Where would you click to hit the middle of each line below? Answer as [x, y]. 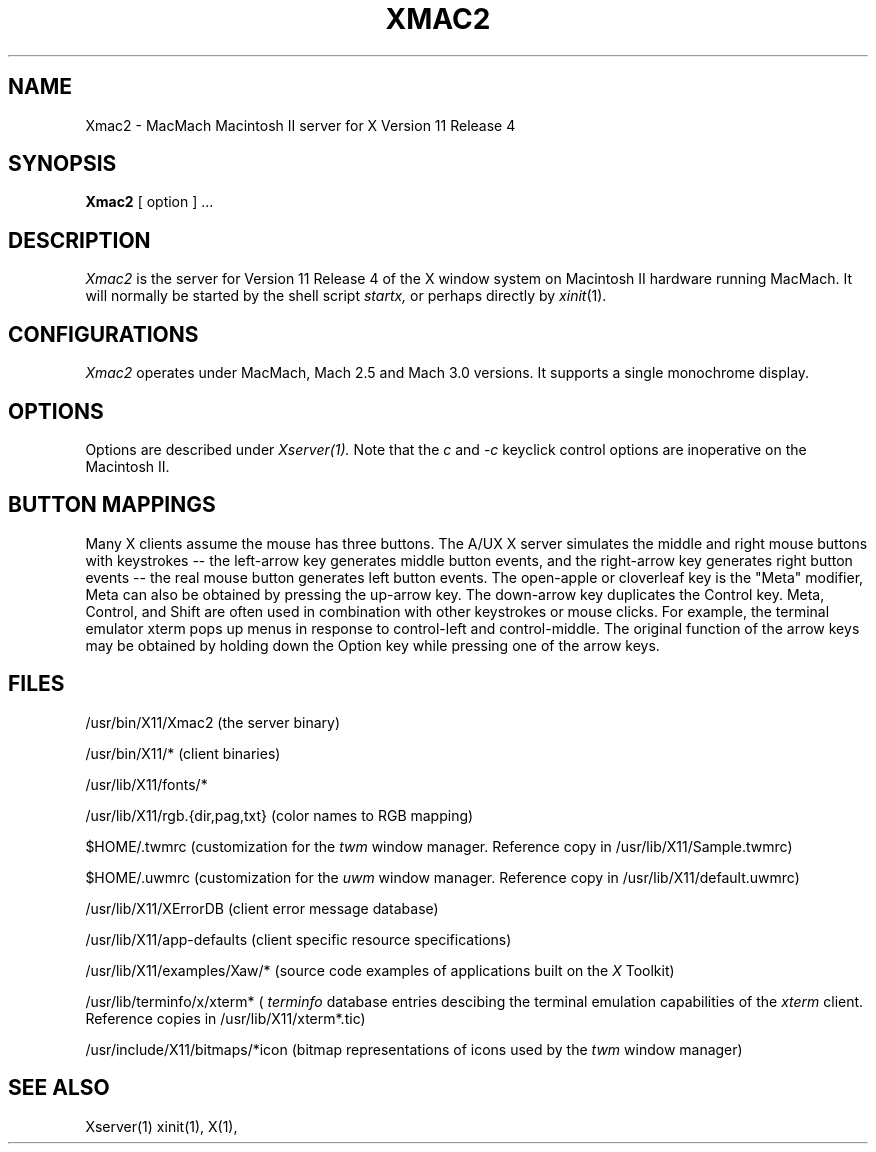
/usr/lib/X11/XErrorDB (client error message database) [262, 908]
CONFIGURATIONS [103, 334]
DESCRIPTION [79, 240]
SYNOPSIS [62, 164]
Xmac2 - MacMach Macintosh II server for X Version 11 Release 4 [300, 125]
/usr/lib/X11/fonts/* [146, 784]
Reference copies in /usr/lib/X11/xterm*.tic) [225, 1018]
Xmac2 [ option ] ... [149, 202]
